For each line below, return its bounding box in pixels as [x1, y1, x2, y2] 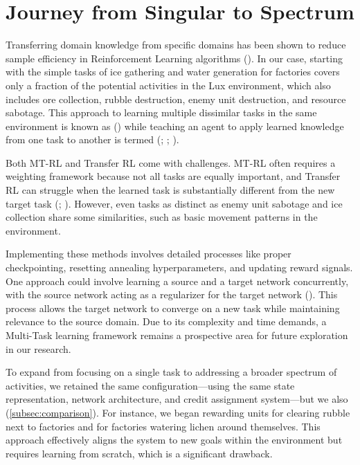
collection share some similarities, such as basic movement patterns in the [6, 210, 318, 224]
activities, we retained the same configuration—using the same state [6, 378, 295, 392]
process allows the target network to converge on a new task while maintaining [6, 300, 340, 315]
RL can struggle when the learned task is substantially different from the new [6, 183, 335, 197]
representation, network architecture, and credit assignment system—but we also [6, 392, 348, 406]
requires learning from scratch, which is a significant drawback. [6, 446, 273, 460]
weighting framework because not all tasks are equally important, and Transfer [6, 169, 341, 183]
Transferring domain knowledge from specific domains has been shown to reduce [6, 37, 346, 52]
